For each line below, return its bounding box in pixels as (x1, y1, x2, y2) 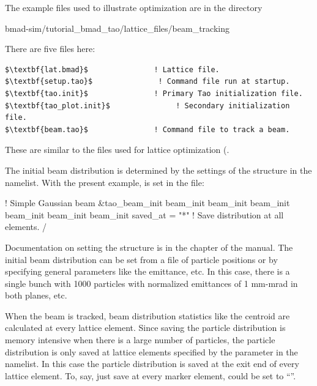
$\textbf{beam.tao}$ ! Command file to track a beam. (5, 125, 290, 134)
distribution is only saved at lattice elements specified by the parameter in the (5, 345, 298, 358)
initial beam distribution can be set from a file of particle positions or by (5, 253, 278, 265)
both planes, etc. (5, 289, 67, 302)
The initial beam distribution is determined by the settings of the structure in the (5, 163, 312, 176)
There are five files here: (5, 42, 95, 55)
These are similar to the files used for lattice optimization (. (5, 143, 229, 156)
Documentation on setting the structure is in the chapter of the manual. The (5, 240, 293, 253)
